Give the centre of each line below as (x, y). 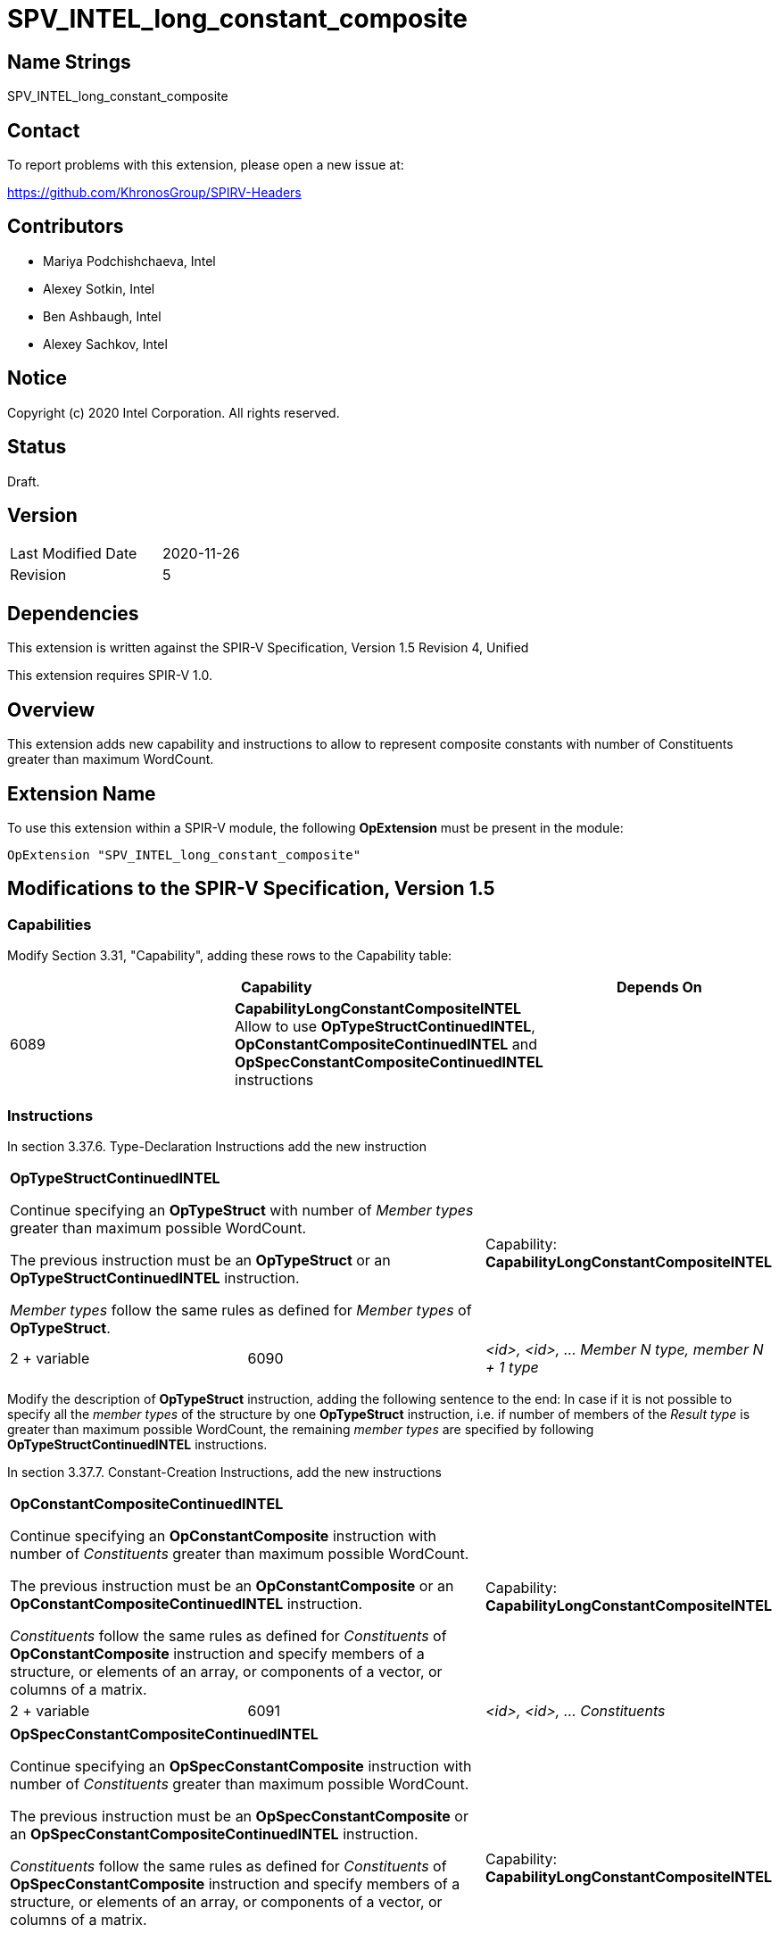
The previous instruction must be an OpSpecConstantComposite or (239, 1816)
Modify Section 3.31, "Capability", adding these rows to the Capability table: (230, 956)
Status (37, 447)
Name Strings (69, 62)
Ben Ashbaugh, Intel (102, 316)
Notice (37, 378)
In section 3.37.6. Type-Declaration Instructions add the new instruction (217, 1146)
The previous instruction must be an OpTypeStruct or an (200, 1260)
